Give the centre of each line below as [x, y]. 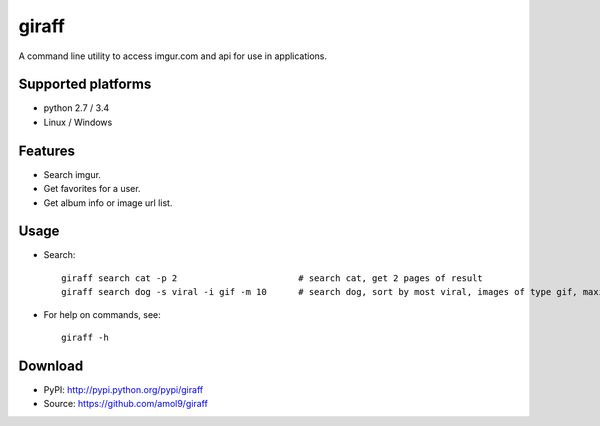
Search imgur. [72, 174]
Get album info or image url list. [108, 202]
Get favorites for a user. [92, 189]
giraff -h [85, 337]
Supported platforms [85, 84]
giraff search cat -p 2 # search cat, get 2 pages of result [272, 278]
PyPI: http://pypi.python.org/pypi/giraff [123, 389]
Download [51, 365]
